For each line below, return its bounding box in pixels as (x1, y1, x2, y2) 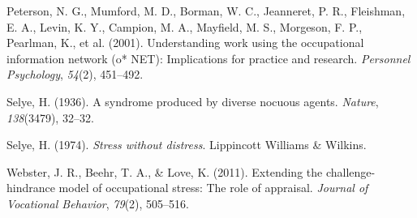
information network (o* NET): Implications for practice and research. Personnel (6, 49, 411, 66)
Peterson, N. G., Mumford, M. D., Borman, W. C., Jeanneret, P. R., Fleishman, (6, 2, 406, 19)
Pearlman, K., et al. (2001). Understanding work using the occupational (6, 34, 364, 51)
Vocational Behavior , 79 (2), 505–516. (6, 194, 189, 212)
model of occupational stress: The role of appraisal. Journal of (58, 179, 368, 196)
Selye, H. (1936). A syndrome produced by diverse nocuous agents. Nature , (6, 92, 379, 109)
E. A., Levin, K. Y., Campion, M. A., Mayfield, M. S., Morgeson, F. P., (6, 18, 363, 35)
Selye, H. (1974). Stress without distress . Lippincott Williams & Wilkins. (6, 136, 367, 153)
